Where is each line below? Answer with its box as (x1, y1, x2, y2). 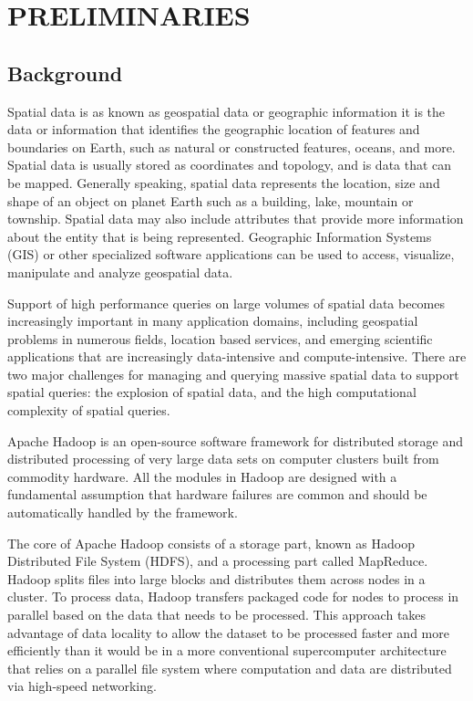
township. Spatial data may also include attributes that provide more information (7, 209, 464, 228)
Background (7, 58, 123, 87)
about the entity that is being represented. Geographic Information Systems (7, 226, 432, 246)
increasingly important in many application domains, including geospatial (7, 311, 418, 330)
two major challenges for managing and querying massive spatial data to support (7, 364, 459, 383)
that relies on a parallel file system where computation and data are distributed (7, 658, 452, 677)
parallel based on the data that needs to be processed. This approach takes (7, 605, 427, 624)
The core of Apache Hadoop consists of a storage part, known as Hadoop (7, 533, 415, 552)
